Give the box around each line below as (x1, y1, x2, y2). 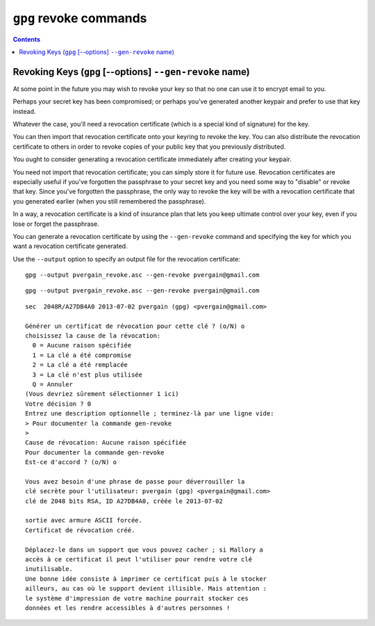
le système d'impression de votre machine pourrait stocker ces (25, 594, 249, 602)
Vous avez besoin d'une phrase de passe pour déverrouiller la (25, 477, 245, 486)
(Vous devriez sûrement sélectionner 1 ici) (25, 390, 180, 398)
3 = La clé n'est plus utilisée (32, 370, 142, 379)
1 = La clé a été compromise (32, 351, 132, 359)
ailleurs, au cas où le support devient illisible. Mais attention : (25, 584, 267, 593)
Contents (12, 35, 41, 43)
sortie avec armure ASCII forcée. (25, 516, 142, 525)
